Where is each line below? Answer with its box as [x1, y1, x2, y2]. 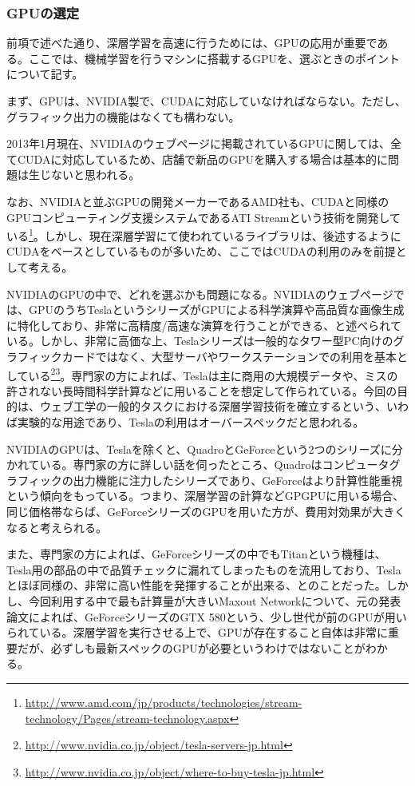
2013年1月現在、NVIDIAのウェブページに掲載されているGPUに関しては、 [6, 135, 390, 152]
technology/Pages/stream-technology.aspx [25, 709, 230, 726]
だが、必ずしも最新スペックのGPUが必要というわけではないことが [17, 639, 366, 656]
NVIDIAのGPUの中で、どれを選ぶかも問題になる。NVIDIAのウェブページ [6, 285, 393, 302]
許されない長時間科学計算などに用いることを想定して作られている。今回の [6, 382, 397, 399]
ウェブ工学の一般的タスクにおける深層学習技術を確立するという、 [39, 398, 386, 415]
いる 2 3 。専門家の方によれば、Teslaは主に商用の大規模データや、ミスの [28, 364, 398, 383]
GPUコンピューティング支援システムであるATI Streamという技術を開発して [6, 208, 401, 225]
